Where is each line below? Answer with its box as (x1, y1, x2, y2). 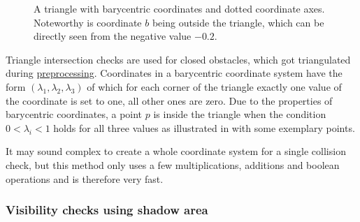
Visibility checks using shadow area (6, 201, 208, 219)
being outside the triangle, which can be (152, 15, 324, 29)
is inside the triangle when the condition (153, 107, 326, 121)
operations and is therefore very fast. (6, 171, 164, 186)
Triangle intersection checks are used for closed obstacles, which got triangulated (6, 52, 351, 66)
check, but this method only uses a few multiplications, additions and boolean (6, 157, 340, 172)
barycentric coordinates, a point (6, 107, 143, 121)
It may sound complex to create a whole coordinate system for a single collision (6, 144, 346, 158)
